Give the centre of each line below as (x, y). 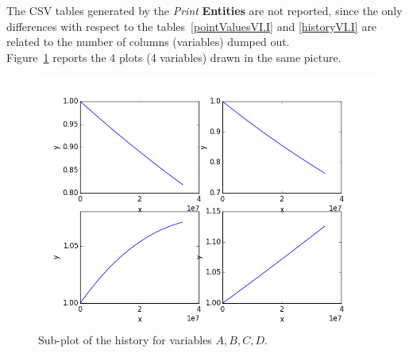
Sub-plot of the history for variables (125, 339)
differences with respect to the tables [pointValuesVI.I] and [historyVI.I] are (192, 26)
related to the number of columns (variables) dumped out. (148, 42)
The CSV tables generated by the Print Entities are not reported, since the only (204, 10)
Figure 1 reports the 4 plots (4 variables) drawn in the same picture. (174, 57)
